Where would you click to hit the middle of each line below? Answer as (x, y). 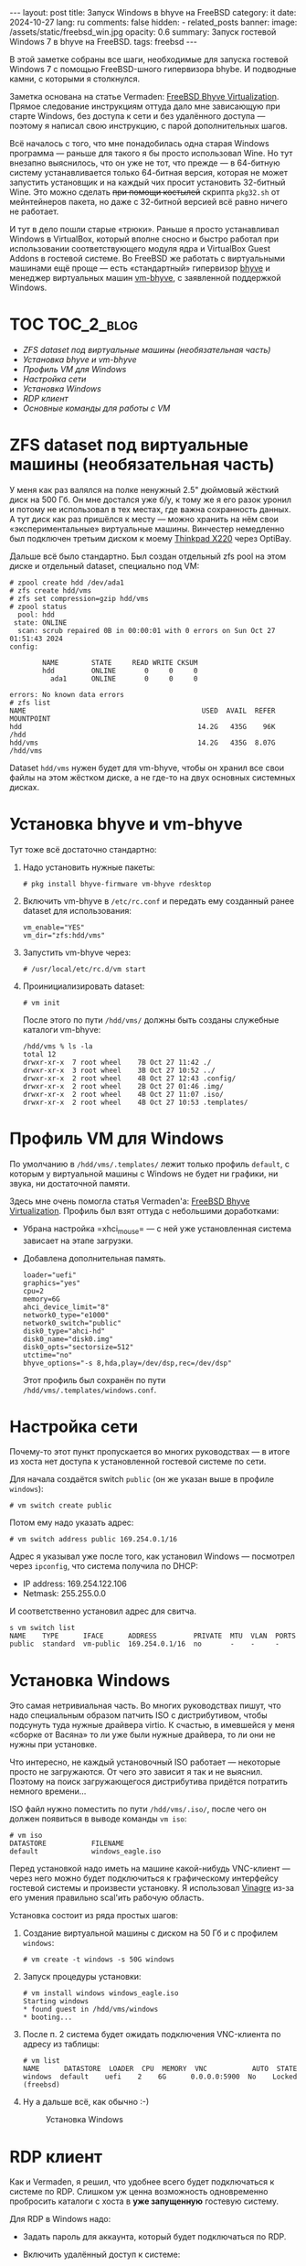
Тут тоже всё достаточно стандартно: (83, 849)
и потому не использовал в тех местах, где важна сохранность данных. (150, 509)
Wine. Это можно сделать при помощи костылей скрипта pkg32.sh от (145, 192)
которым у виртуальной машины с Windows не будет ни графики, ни (144, 1174)
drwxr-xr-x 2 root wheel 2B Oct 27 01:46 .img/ (123, 1086)
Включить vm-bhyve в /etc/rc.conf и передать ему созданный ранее (158, 901)
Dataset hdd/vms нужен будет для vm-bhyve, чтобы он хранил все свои (147, 768)
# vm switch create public (61, 1506)
